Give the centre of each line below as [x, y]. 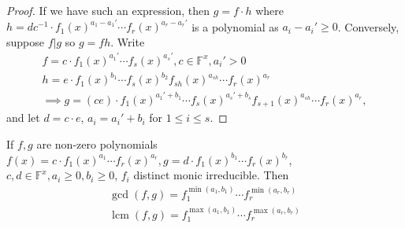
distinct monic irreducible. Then [211, 175]
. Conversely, [368, 26]
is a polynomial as [235, 26]
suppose [25, 41]
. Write [128, 41]
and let [23, 118]
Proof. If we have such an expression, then [108, 10]
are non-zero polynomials [97, 143]
